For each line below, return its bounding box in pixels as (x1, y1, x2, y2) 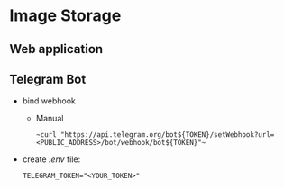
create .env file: (22, 154, 81, 165)
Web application (9, 41, 104, 57)
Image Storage (9, 5, 122, 26)
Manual (35, 113, 64, 124)
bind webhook (22, 95, 77, 106)
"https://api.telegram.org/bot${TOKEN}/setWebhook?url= (60, 130, 275, 139)
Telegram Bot (9, 71, 87, 86)
